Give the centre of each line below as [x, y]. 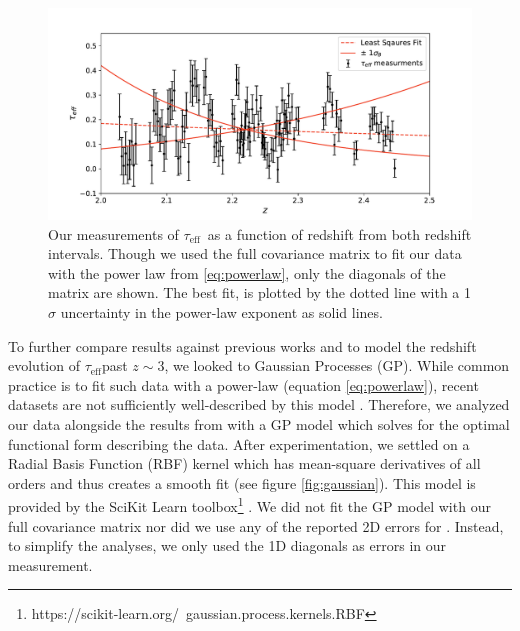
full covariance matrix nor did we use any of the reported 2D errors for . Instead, [256, 525]
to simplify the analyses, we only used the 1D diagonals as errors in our [227, 545]
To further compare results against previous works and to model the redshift [242, 345]
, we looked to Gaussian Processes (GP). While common [337, 365]
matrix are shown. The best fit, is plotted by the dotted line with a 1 [260, 292]
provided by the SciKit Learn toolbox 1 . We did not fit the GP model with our [249, 504]
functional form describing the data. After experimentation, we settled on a [239, 443]
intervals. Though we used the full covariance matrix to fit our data [255, 253]
